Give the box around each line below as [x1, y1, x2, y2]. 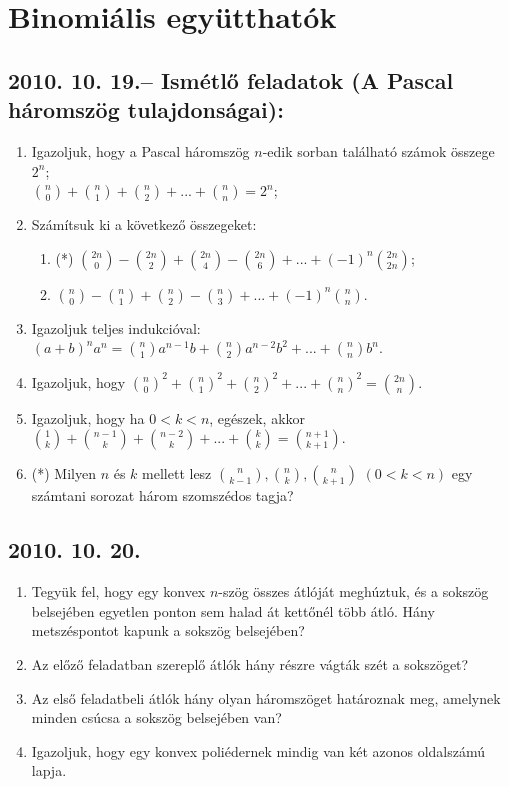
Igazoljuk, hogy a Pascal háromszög [31, 140, 250, 161]
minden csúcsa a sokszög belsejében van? [31, 707, 282, 728]
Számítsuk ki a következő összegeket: [31, 214, 257, 235]
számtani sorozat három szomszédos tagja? [31, 485, 294, 506]
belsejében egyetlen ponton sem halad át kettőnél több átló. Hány [31, 600, 435, 621]
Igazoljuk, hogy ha [31, 407, 145, 428]
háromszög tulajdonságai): [8, 94, 284, 125]
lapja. [31, 760, 67, 781]
